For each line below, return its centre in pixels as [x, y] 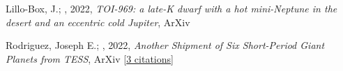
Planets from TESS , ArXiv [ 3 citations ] [90, 58]
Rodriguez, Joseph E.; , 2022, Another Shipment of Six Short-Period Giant [165, 45]
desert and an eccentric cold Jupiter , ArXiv [98, 22]
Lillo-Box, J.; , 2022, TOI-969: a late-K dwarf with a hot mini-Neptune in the [171, 8]
